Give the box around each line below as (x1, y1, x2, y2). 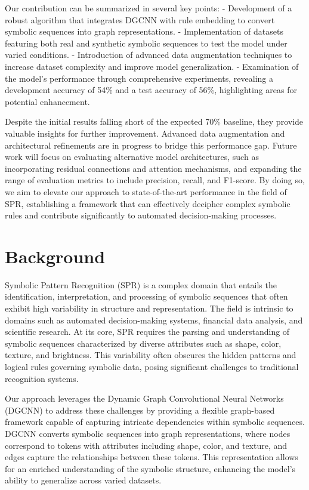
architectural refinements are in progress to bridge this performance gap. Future (5, 138, 297, 151)
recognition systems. (5, 372, 79, 384)
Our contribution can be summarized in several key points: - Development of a (5, 2, 292, 14)
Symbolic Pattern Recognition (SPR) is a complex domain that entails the (5, 278, 277, 291)
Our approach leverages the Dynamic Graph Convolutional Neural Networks (5, 392, 284, 405)
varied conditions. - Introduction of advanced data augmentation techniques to (5, 48, 292, 61)
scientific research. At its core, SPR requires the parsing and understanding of (5, 325, 290, 338)
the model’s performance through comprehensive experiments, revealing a (5, 72, 274, 84)
